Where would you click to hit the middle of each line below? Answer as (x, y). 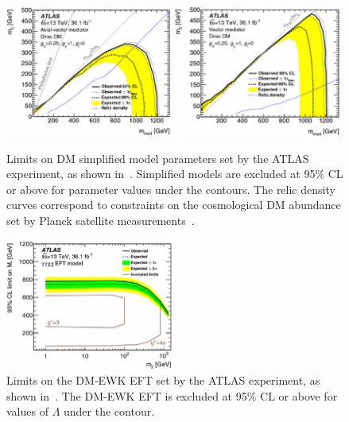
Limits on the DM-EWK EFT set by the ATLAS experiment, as (163, 379)
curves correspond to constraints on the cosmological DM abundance (174, 205)
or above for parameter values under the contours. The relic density (171, 189)
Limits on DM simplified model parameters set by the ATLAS (158, 158)
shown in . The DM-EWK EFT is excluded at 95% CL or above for (172, 395)
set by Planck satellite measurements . (101, 221)
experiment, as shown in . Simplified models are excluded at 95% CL (175, 174)
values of (27, 411)
